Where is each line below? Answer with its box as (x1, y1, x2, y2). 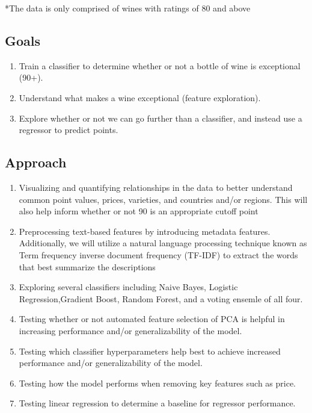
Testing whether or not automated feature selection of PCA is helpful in (19, 312, 285, 325)
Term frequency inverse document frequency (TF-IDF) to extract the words (19, 248, 298, 261)
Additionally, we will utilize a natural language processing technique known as (19, 237, 307, 249)
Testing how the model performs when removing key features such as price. (19, 376, 296, 389)
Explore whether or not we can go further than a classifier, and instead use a (19, 111, 302, 124)
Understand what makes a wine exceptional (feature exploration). (19, 91, 261, 104)
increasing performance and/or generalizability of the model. (19, 324, 242, 337)
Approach (5, 153, 67, 172)
